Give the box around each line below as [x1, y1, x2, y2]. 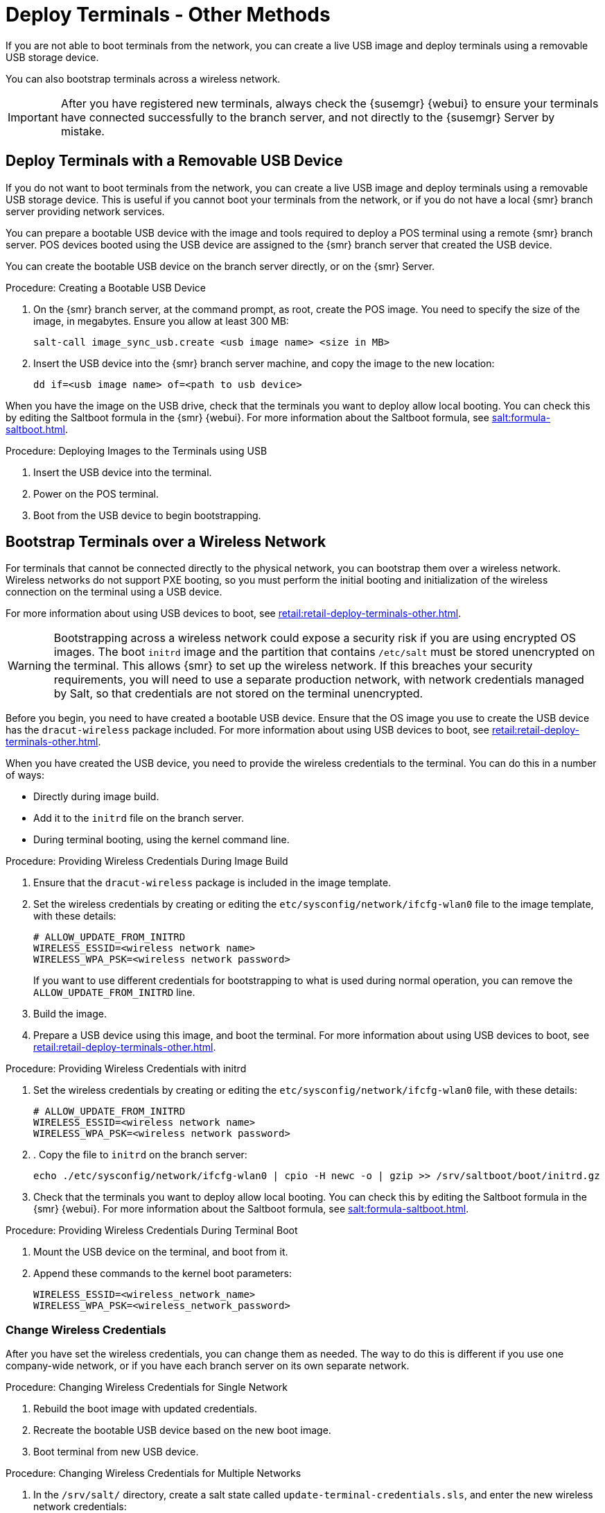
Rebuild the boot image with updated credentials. [33, 1403, 258, 1415]
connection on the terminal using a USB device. [6, 586, 222, 598]
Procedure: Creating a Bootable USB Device [6, 281, 206, 294]
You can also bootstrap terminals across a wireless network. [6, 72, 281, 85]
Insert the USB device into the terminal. [33, 466, 212, 478]
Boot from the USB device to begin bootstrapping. [33, 509, 261, 521]
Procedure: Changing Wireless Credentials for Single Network [6, 1381, 288, 1394]
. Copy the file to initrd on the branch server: [33, 1149, 247, 1161]
